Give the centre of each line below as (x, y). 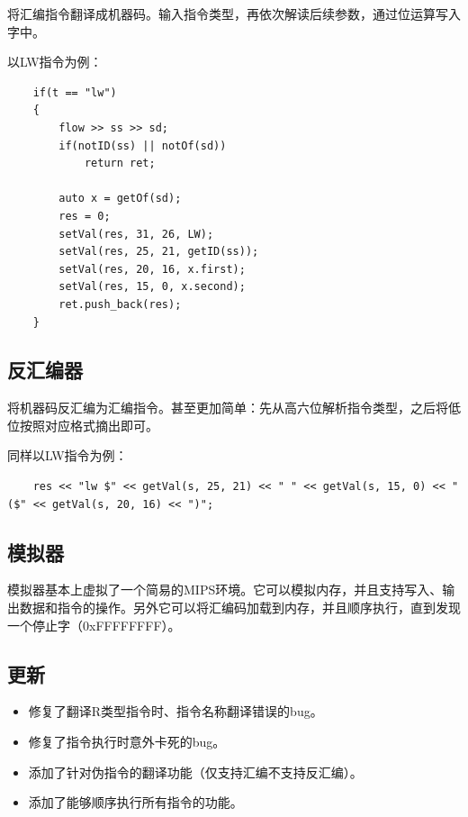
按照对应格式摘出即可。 (89, 425)
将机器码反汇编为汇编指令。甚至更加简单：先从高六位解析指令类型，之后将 (228, 408)
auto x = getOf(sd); (120, 199)
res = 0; (85, 216)
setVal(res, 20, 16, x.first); (152, 269)
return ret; (120, 163)
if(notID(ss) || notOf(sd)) (143, 145)
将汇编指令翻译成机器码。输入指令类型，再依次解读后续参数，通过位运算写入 (234, 14)
